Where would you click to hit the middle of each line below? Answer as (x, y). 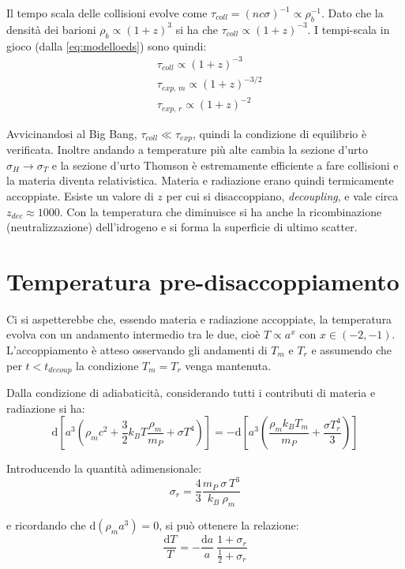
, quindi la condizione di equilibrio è (279, 133)
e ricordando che (46, 525)
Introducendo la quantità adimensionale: (104, 468)
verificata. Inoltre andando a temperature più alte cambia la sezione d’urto (187, 150)
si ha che (197, 29)
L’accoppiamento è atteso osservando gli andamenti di (137, 350)
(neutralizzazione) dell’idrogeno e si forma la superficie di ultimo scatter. (182, 227)
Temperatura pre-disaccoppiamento (203, 281)
